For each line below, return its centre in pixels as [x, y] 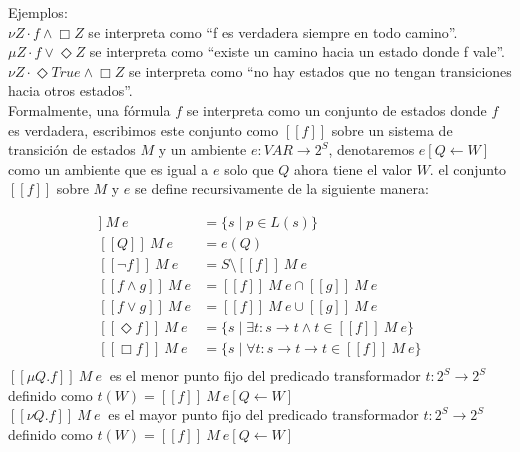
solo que [249, 168]
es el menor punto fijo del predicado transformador [265, 375]
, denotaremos [371, 149]
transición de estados [72, 149]
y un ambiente [202, 149]
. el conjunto [468, 168]
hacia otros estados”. [70, 90]
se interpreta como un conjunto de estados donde [336, 109]
